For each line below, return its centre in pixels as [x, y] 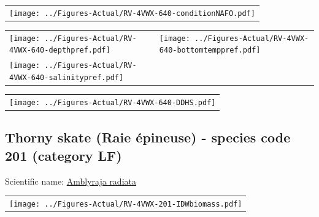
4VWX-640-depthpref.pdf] [60, 50]
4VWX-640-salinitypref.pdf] [67, 77]
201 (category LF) [63, 155]
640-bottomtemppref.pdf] [210, 50]
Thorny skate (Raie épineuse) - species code [148, 137]
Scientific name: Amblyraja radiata [71, 181]
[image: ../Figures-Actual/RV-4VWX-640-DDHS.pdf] [113, 102]
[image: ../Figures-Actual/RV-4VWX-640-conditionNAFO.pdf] [132, 13]
